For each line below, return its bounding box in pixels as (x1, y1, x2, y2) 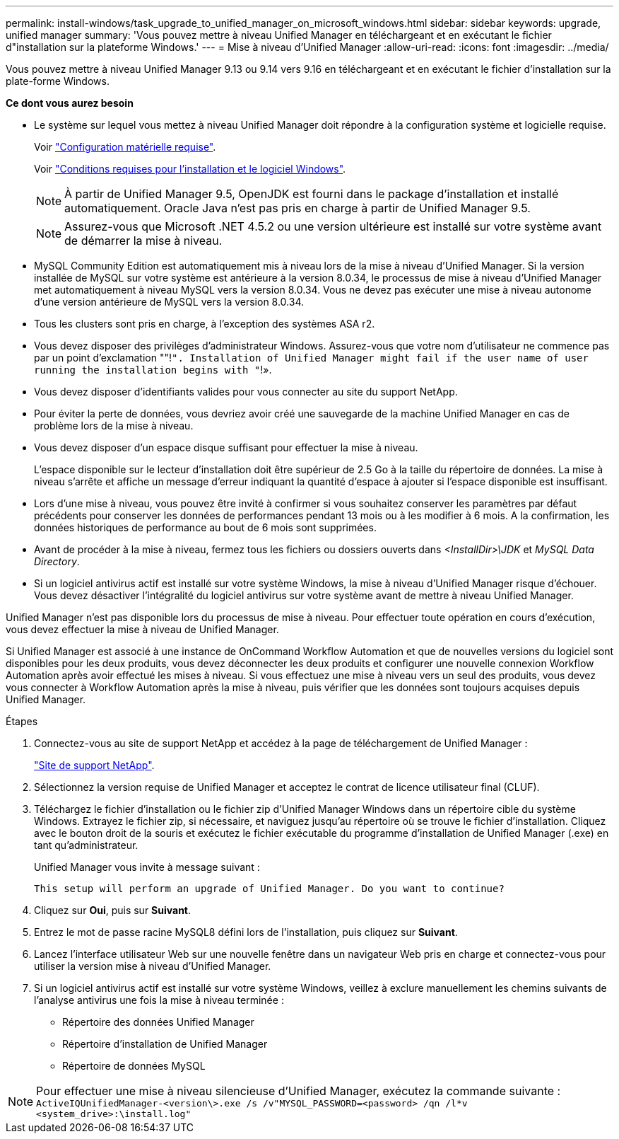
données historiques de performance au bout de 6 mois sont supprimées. (34, 521, 377, 533)
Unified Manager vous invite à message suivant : (34, 861, 260, 873)
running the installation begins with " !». (34, 364, 272, 376)
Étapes (6, 715, 38, 727)
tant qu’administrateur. (34, 839, 138, 851)
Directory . (34, 555, 80, 567)
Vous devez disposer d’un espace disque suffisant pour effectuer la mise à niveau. (34, 441, 418, 453)
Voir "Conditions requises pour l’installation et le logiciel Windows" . (34, 163, 346, 175)
